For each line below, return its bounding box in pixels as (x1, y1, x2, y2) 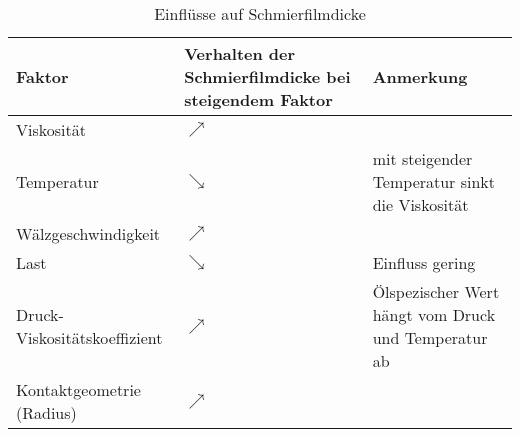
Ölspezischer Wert (372, 280, 500, 303)
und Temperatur (372, 326, 488, 349)
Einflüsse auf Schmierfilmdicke (154, 2, 366, 25)
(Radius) (16, 401, 77, 424)
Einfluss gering (372, 251, 476, 274)
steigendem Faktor (184, 88, 333, 111)
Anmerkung (372, 65, 468, 88)
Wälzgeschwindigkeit (16, 222, 161, 245)
